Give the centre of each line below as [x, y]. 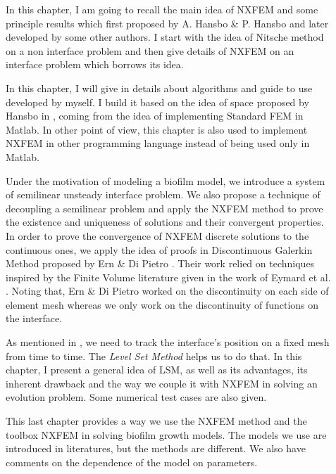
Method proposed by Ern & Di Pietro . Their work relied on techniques [160, 263]
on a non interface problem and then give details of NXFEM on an [150, 50]
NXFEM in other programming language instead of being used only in [158, 143]
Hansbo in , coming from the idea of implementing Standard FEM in [155, 116]
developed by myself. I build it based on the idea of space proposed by [157, 102]
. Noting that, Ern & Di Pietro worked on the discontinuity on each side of [167, 291]
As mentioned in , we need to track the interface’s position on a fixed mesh [168, 342]
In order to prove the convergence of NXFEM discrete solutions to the [157, 235]
